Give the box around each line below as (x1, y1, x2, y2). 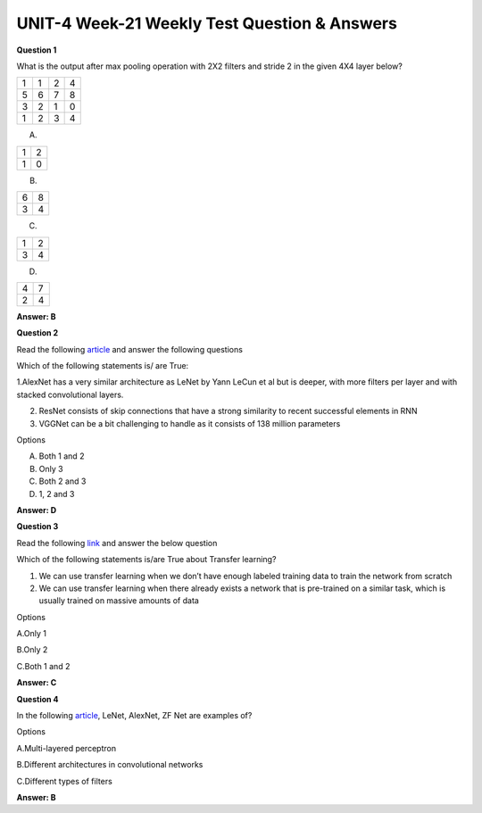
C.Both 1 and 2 (16, 660, 71, 671)
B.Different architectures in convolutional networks (16, 759, 204, 770)
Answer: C (16, 677, 57, 688)
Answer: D (16, 504, 57, 515)
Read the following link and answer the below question (16, 537, 218, 548)
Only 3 (38, 463, 63, 474)
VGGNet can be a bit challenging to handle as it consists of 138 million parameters (38, 418, 341, 428)
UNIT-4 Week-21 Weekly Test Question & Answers (16, 13, 397, 33)
